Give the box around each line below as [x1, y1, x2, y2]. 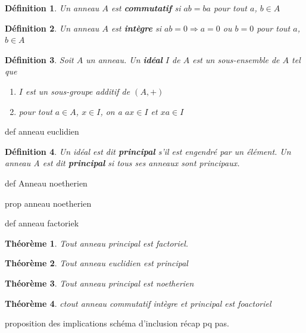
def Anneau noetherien [5, 176, 88, 189]
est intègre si [111, 21, 161, 34]
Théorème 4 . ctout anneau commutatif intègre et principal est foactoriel [5, 297, 271, 309]
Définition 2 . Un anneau [5, 21, 99, 34]
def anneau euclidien [5, 125, 79, 138]
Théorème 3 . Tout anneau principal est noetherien [5, 276, 194, 289]
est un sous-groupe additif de [25, 85, 130, 97]
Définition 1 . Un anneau [5, 2, 99, 14]
